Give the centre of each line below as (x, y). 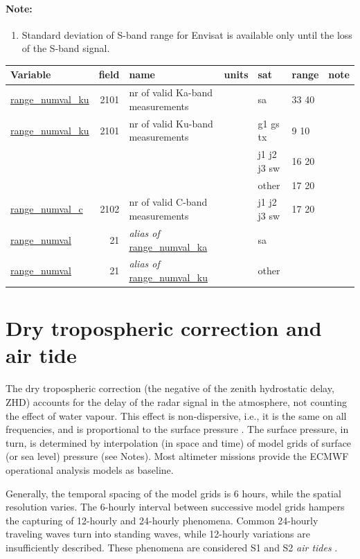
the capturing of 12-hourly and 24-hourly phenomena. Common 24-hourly (162, 520)
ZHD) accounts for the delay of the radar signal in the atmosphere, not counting (176, 401)
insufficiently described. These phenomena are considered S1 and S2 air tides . (172, 547)
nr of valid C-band (168, 202)
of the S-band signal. (66, 48)
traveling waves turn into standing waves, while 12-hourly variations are (158, 534)
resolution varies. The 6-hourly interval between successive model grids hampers (175, 507)
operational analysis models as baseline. (90, 469)
